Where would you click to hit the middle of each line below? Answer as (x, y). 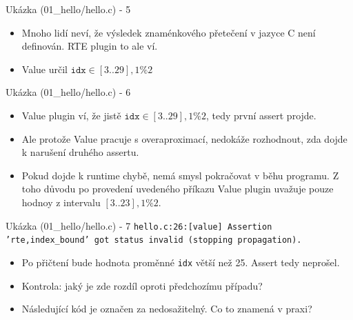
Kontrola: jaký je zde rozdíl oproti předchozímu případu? (142, 285)
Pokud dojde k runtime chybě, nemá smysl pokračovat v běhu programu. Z (180, 175)
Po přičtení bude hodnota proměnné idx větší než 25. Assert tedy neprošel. (181, 262)
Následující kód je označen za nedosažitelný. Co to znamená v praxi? (167, 309)
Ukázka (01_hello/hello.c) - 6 (68, 92)
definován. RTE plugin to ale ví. (90, 46)
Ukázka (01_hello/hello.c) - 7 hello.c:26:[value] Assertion (139, 225)
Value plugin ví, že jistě (71, 115)
